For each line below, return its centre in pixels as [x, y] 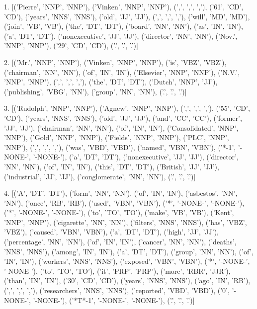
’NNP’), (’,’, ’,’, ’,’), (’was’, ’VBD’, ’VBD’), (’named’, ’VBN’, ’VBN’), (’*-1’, [120, 147]
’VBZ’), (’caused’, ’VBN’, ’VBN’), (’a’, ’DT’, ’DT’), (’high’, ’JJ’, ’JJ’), [111, 232]
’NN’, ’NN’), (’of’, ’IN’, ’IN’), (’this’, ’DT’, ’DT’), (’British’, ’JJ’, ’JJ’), [112, 166]
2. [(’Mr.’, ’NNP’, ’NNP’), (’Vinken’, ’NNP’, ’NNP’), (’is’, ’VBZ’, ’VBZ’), [115, 62]
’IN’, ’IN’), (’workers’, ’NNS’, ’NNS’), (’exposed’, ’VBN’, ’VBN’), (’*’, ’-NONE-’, [127, 261]
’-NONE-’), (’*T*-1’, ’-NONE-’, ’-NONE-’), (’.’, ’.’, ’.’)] [114, 300]
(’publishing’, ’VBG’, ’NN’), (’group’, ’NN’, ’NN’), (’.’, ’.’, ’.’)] [95, 91]
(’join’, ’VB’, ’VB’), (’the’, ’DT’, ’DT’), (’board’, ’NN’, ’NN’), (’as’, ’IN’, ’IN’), [124, 26]
